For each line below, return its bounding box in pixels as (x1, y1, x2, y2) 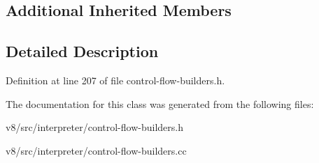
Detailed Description (6, 40, 159, 62)
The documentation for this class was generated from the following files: (6, 96, 314, 111)
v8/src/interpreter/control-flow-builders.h (6, 120, 183, 134)
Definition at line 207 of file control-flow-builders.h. (6, 72, 225, 87)
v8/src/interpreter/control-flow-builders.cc (6, 143, 187, 157)
